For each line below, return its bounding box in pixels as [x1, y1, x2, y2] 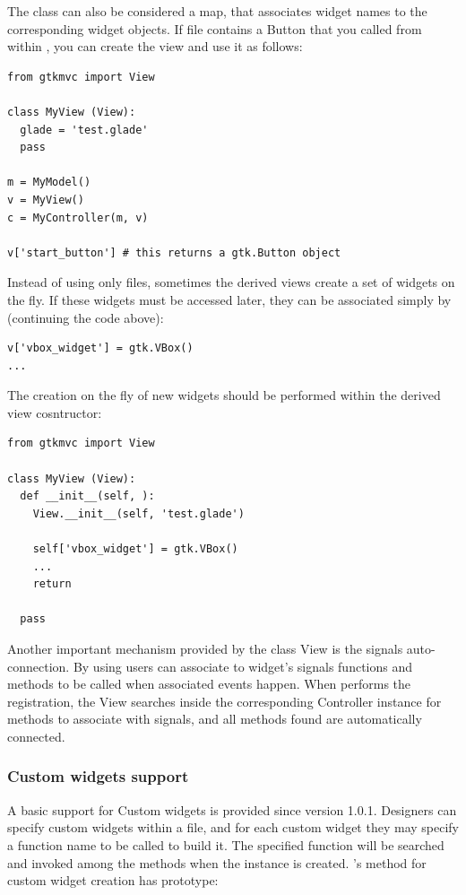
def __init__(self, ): [20, 490, 155, 503]
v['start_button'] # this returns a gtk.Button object [7, 246, 341, 259]
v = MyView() [7, 193, 84, 206]
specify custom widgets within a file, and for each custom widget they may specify [7, 818, 459, 837]
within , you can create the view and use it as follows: [7, 37, 303, 56]
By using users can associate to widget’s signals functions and [73, 656, 413, 675]
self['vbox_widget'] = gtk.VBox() [32, 543, 238, 556]
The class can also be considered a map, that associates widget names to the [7, 2, 427, 20]
